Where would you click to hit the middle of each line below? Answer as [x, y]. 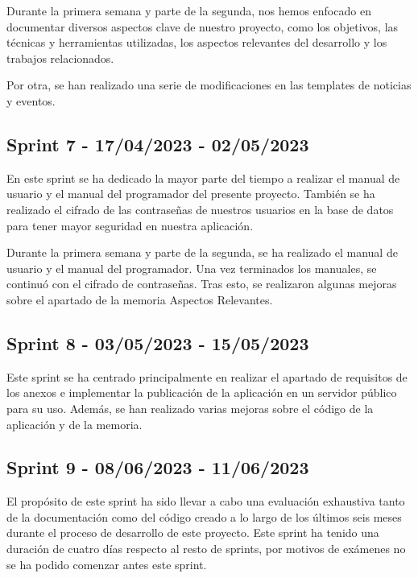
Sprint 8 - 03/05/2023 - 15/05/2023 [158, 343]
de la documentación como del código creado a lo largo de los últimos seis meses [204, 516]
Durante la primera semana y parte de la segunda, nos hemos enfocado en [189, 10]
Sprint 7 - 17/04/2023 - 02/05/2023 [158, 144]
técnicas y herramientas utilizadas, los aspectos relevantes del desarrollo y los [197, 42]
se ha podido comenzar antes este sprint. [107, 564]
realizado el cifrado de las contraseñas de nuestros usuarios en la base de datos [200, 209]
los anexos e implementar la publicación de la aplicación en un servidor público [202, 392]
